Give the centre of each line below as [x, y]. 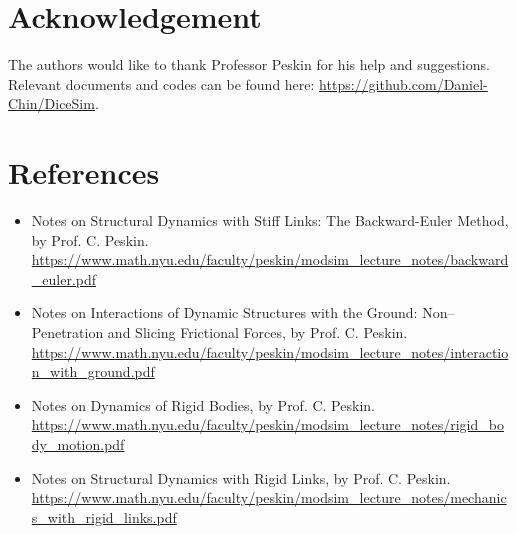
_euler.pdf [64, 278]
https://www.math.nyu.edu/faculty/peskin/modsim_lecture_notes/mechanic [269, 497]
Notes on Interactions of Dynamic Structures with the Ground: [224, 312]
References [84, 172]
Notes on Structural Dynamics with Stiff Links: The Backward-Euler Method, [270, 220]
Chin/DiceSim [51, 103]
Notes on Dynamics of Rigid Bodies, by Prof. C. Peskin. [203, 404]
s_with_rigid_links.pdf [104, 516]
